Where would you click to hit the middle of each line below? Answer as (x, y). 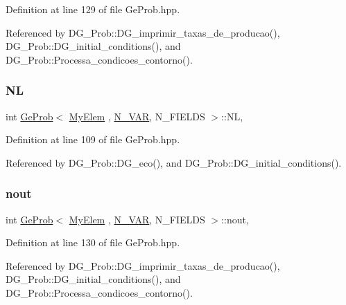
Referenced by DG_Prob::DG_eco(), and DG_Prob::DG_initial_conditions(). (174, 162)
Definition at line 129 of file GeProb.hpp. (93, 9)
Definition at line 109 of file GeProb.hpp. (93, 139)
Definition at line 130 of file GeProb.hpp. (93, 242)
